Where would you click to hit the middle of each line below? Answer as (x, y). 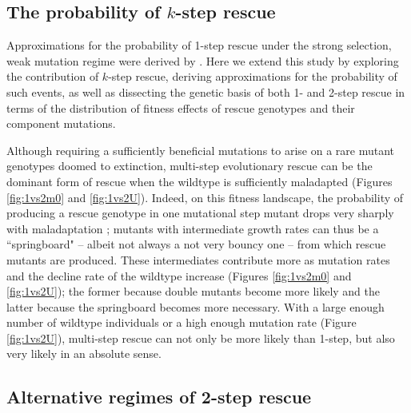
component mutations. (61, 123)
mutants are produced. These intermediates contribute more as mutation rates (198, 259)
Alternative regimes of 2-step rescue (159, 397)
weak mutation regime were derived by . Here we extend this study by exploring (203, 60)
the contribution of (53, 76)
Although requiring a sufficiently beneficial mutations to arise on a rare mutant (201, 150)
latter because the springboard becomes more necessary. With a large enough (196, 306)
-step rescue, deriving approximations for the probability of (253, 76)
